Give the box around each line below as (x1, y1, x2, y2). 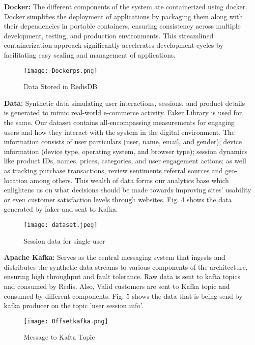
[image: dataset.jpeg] (24, 221, 98, 228)
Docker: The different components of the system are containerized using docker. (4, 1, 248, 11)
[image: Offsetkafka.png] (24, 317, 108, 325)
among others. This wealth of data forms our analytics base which (30, 175, 229, 185)
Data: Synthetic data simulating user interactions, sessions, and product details (4, 97, 245, 108)
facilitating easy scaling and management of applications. (4, 49, 176, 60)
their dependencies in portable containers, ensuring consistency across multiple (4, 21, 241, 31)
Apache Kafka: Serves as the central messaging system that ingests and (4, 252, 226, 262)
